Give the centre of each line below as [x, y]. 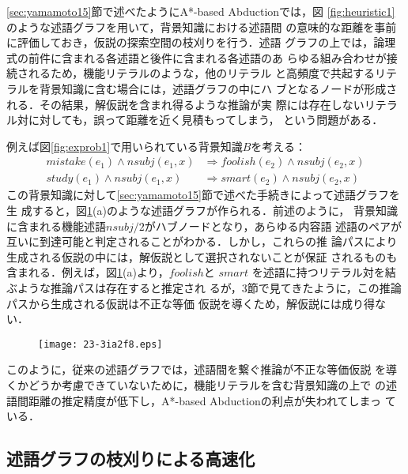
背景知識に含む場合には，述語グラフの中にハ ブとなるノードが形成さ [218, 88]
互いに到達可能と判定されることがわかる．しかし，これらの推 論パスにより [202, 241]
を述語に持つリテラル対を [318, 272]
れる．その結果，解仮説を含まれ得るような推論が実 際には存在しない [185, 104]
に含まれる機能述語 [56, 226]
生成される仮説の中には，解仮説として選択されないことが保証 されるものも [202, 256]
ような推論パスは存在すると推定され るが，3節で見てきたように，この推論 [209, 287]
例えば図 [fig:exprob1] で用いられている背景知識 [125, 146]
